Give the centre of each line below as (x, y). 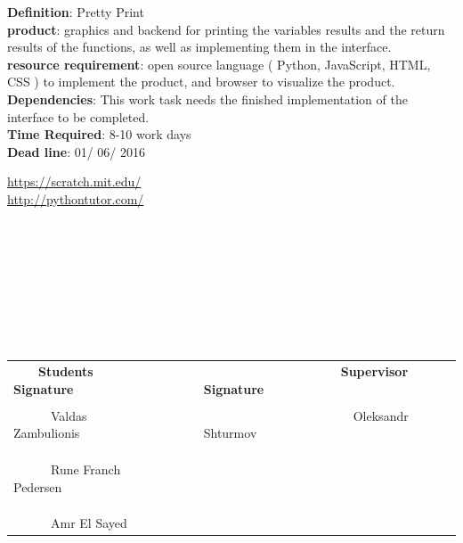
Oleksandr (381, 415)
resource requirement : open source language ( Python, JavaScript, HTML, (219, 64)
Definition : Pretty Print (76, 12)
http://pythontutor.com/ (76, 198)
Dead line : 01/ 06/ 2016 (77, 151)
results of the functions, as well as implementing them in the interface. (199, 47)
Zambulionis (47, 433)
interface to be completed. (78, 116)
